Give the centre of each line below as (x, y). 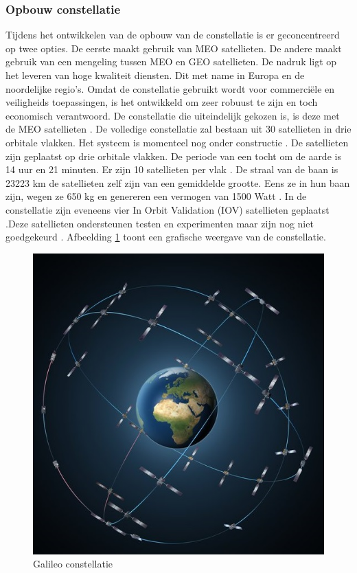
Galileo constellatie (73, 564)
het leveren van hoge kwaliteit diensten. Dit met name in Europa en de (155, 75)
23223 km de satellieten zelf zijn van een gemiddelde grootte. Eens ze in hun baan (178, 182)
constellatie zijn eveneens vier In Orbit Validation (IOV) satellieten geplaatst (168, 209)
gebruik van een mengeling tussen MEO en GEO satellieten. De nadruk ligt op (171, 61)
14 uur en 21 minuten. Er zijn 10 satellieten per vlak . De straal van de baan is (172, 169)
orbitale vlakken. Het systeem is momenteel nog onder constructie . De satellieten (177, 142)
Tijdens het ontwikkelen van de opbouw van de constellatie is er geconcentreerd (173, 35)
